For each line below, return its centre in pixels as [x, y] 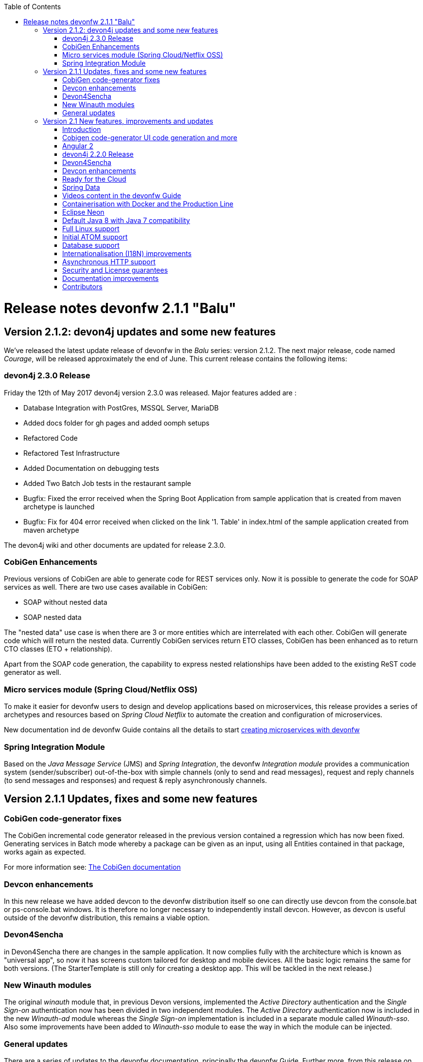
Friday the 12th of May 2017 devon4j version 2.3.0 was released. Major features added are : [150, 392]
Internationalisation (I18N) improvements [127, 253]
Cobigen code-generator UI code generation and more [150, 138]
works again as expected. [45, 852]
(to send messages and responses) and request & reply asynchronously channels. [135, 780]
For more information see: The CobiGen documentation [92, 867]
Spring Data [81, 187]
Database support [91, 245]
